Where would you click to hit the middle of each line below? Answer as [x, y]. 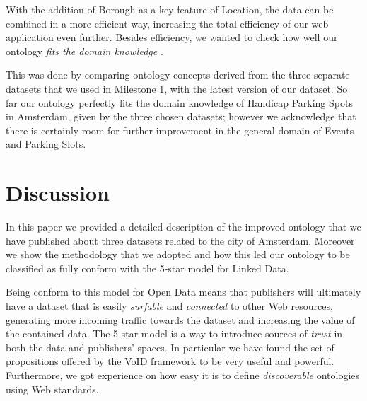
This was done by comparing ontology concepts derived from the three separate [178, 75]
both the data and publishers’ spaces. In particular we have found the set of [170, 347]
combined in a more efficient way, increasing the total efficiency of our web [167, 23]
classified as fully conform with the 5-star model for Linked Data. [147, 268]
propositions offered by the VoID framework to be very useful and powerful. [170, 361]
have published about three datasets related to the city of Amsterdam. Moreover [180, 240]
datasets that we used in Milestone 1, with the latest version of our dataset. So [177, 88]
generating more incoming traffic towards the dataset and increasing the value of [180, 319]
